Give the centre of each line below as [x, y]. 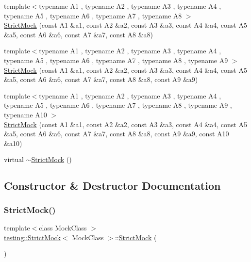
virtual [14, 159]
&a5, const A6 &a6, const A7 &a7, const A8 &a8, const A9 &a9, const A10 [117, 134]
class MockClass [63, 227]
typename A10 [25, 114]
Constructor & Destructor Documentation [112, 186]
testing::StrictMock [32, 237]
